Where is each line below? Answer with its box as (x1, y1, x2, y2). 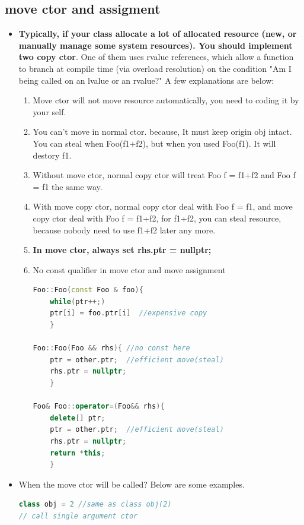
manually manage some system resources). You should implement (18, 39, 293, 51)
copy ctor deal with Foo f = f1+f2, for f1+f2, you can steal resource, (33, 211, 281, 224)
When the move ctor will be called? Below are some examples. (18, 477, 245, 490)
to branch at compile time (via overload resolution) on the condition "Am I (18, 62, 292, 74)
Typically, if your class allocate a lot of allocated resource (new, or (18, 27, 297, 40)
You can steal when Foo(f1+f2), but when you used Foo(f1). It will (33, 137, 276, 149)
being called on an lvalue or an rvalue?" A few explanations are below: (18, 74, 274, 86)
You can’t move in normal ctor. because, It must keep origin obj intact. (33, 125, 292, 138)
